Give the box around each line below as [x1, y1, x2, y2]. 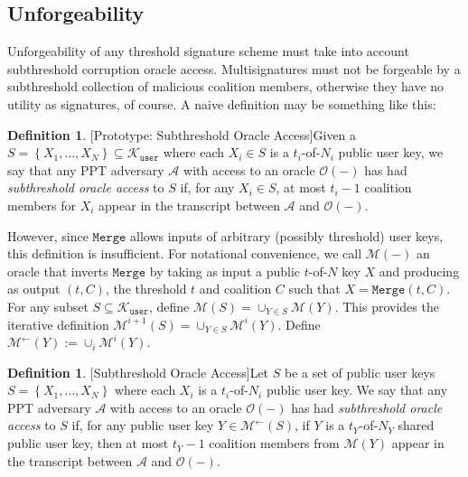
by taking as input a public [149, 261, 301, 280]
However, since [7, 226, 89, 245]
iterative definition [7, 314, 109, 333]
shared [398, 416, 435, 435]
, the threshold [105, 279, 187, 298]
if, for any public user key [71, 416, 214, 435]
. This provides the [334, 296, 439, 315]
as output [7, 279, 61, 298]
